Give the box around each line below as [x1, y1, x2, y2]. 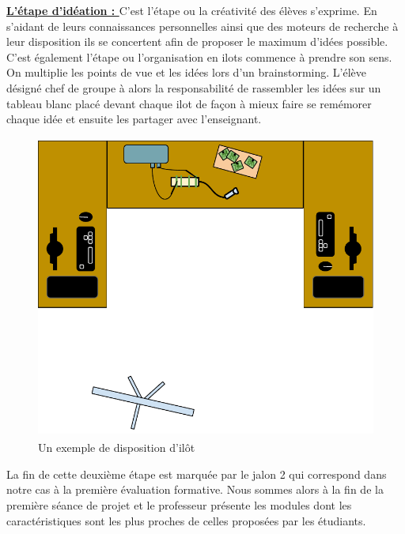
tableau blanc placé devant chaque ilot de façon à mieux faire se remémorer [6, 95, 372, 111]
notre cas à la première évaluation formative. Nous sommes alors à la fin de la [6, 481, 384, 498]
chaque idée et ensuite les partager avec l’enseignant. [6, 111, 262, 127]
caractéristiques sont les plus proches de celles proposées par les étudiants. [6, 512, 366, 528]
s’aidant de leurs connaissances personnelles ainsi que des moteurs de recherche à [6, 17, 399, 34]
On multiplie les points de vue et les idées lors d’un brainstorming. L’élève [6, 64, 366, 81]
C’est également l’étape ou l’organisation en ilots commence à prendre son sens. [6, 48, 392, 65]
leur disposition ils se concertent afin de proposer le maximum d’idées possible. [6, 33, 388, 50]
